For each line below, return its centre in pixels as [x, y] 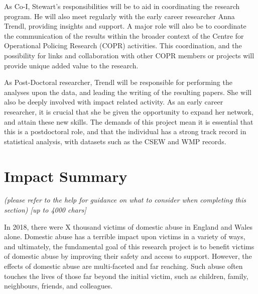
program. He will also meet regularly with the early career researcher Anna [119, 16]
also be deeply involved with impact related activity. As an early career [114, 102]
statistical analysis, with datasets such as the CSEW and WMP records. [115, 141]
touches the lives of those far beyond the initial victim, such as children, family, [126, 276]
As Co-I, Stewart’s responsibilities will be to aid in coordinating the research [122, 6]
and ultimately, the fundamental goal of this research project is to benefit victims [129, 246]
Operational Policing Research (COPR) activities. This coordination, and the [123, 45]
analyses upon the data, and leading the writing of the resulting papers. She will [128, 92]
